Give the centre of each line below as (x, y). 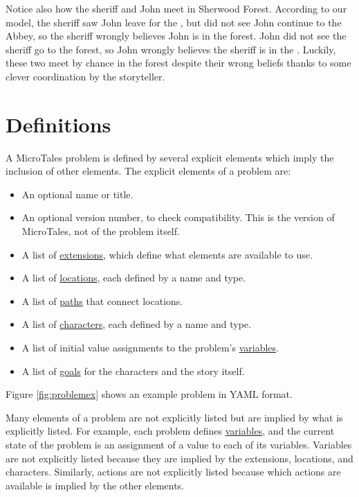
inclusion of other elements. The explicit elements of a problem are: (148, 171)
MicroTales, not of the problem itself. (101, 231)
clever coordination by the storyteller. (85, 76)
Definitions (58, 124)
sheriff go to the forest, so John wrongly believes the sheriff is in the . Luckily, (171, 49)
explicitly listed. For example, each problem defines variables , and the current (170, 431)
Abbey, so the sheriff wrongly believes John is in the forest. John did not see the (176, 36)
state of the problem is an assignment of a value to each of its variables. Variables (179, 444)
